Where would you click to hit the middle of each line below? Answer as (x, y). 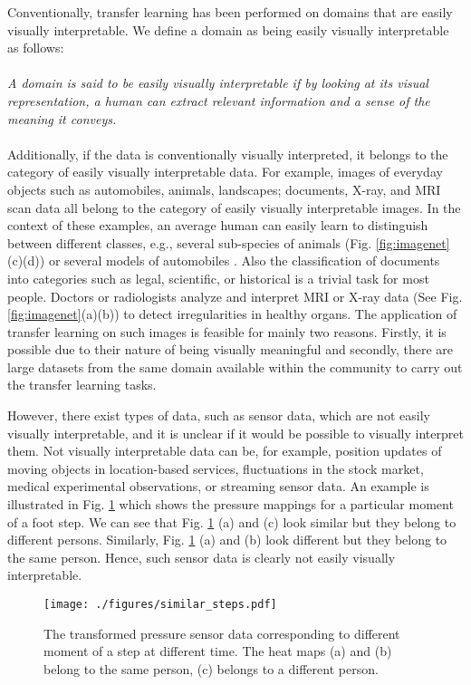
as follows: (36, 48)
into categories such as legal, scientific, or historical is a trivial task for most (218, 278)
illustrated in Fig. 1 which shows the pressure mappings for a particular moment (231, 504)
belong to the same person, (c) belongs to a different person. (211, 668)
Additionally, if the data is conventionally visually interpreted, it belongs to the (228, 154)
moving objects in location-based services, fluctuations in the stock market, (216, 468)
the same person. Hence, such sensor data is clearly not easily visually (202, 557)
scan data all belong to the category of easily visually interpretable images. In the (234, 207)
